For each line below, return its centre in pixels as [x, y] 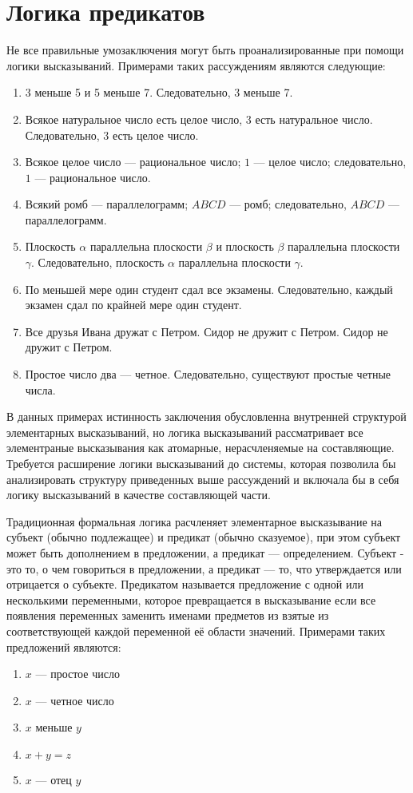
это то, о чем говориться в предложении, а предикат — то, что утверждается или [204, 568]
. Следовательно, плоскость [98, 262]
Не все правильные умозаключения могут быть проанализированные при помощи [205, 50]
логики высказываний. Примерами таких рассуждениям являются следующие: [196, 65]
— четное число [75, 700]
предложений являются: [64, 646]
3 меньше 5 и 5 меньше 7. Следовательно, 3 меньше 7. [159, 92]
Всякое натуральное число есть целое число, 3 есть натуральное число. [199, 119]
